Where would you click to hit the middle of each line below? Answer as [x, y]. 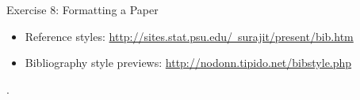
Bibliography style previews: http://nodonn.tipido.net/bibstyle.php [188, 63]
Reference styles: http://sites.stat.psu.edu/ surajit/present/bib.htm [189, 36]
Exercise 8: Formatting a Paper [82, 9]
